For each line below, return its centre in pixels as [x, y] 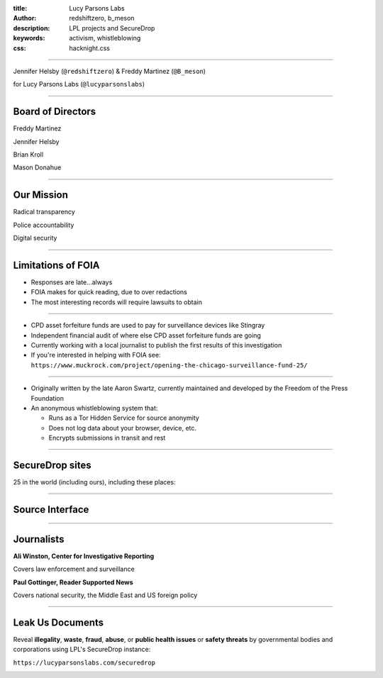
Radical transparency [44, 212]
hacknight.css [89, 48]
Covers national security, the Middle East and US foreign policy [105, 595]
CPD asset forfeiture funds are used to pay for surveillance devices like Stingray [148, 326]
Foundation [47, 398]
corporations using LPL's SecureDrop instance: [82, 650]
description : [32, 28]
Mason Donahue [37, 167]
